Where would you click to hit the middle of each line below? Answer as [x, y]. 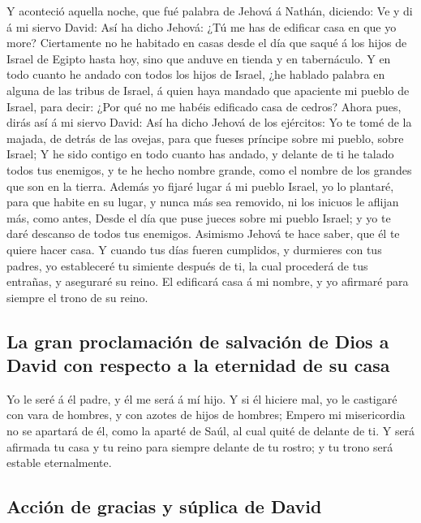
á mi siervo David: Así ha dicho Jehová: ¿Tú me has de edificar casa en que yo [202, 26]
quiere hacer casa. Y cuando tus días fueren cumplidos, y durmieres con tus [194, 249]
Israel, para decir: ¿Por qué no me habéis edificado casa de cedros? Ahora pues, [204, 106]
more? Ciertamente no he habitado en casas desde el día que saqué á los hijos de [207, 43]
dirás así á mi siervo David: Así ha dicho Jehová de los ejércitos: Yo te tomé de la [209, 122]
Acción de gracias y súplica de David [164, 506]
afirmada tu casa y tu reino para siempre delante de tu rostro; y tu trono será [200, 446]
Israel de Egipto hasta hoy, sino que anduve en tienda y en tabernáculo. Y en [199, 58]
